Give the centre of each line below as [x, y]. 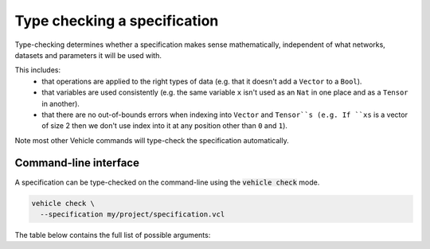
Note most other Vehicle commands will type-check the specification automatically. [152, 140]
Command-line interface [77, 163]
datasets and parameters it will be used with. [88, 55]
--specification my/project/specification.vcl [133, 214]
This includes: [38, 70]
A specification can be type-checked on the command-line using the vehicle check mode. [167, 182]
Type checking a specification [117, 21]
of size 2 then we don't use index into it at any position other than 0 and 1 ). [165, 126]
